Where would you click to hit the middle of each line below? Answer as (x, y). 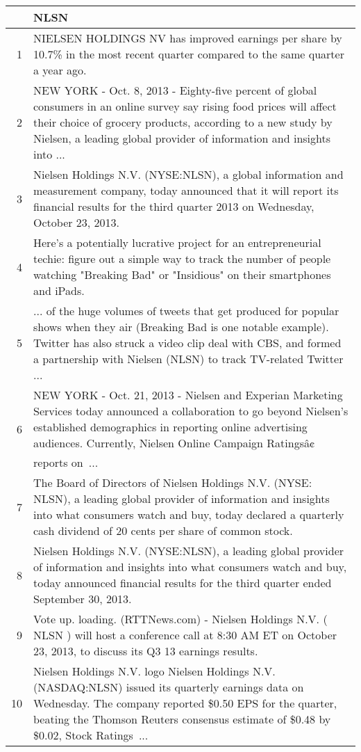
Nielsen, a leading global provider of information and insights (182, 138)
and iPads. (59, 290)
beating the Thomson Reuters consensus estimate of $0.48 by (182, 719)
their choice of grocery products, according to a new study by (183, 122)
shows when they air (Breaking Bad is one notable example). (181, 327)
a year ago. (60, 70)
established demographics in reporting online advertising (170, 427)
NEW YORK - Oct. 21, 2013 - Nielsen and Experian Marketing (188, 395)
